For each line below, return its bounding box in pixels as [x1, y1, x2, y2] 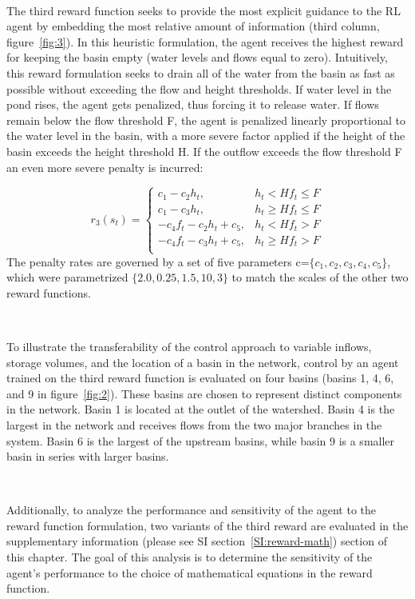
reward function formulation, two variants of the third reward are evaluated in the [6, 517, 409, 533]
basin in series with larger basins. [6, 448, 169, 465]
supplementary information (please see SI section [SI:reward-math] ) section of [6, 533, 387, 549]
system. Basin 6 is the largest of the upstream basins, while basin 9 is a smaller [6, 432, 395, 449]
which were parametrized [6, 269, 128, 286]
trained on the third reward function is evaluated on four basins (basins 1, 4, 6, [6, 369, 394, 386]
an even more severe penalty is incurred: [6, 158, 204, 175]
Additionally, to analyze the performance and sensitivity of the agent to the [6, 501, 377, 518]
